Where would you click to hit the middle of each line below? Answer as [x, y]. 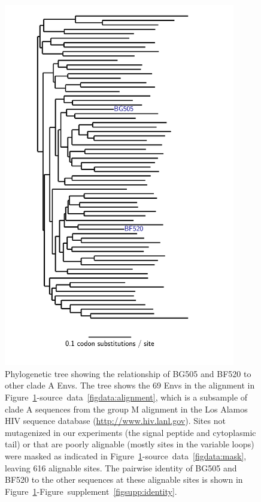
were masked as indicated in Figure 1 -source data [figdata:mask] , [126, 455]
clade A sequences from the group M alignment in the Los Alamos [126, 409]
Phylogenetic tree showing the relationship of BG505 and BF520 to [128, 373]
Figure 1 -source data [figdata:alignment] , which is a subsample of [126, 397]
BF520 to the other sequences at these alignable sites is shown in [124, 479]
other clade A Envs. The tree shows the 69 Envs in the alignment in [130, 385]
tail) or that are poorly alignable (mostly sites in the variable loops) [130, 444]
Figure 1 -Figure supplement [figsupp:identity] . [91, 491]
